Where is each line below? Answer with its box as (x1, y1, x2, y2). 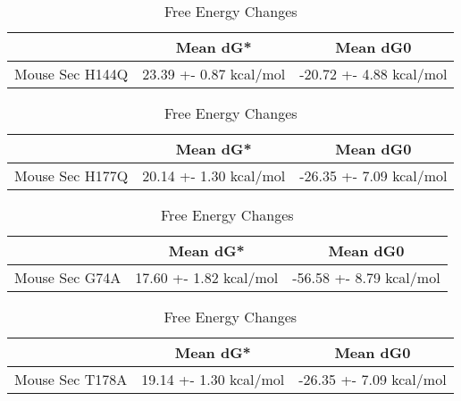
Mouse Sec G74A (14, 267, 122, 288)
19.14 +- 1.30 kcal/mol (141, 369, 285, 389)
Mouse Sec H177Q (14, 165, 129, 186)
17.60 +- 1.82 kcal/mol (135, 267, 279, 288)
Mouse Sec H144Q (14, 63, 129, 84)
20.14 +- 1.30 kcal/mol (142, 165, 286, 186)
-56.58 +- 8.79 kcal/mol (292, 267, 440, 288)
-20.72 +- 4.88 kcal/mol (299, 63, 448, 84)
